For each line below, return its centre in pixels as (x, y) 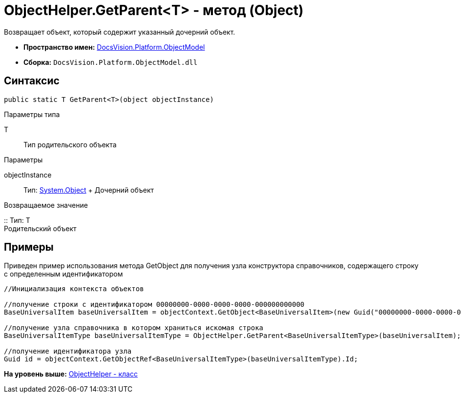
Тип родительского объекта (70, 144)
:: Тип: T (17, 220)
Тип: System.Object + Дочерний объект (89, 190)
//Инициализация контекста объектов (74, 289)
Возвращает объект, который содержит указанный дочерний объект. (120, 32)
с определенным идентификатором (63, 274)
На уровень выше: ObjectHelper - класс (71, 374)
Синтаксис (32, 81)
